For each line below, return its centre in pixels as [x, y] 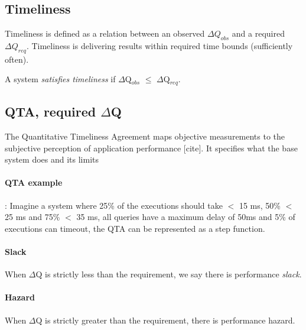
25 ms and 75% [32, 217]
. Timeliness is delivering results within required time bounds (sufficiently [159, 46]
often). [17, 59]
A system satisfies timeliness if [60, 79]
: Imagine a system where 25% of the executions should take [114, 205]
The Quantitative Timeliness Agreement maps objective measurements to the [145, 136]
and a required [258, 33]
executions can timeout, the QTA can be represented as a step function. [135, 228]
